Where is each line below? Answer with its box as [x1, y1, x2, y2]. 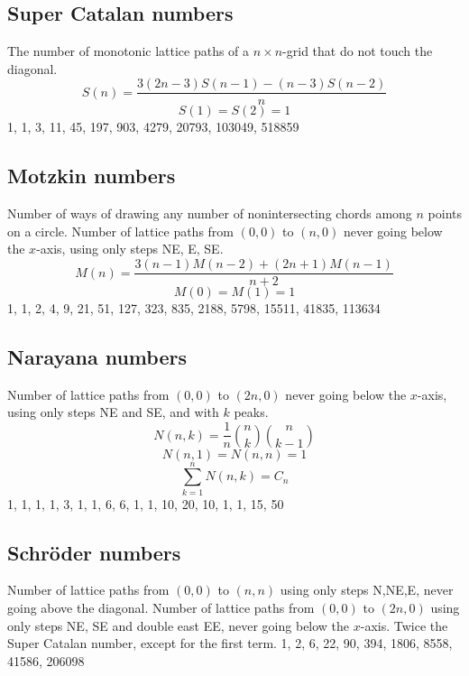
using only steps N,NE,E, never [280, 580, 454, 599]
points [428, 204, 462, 223]
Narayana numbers [7, 343, 187, 371]
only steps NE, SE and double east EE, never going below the [7, 616, 350, 634]
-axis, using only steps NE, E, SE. [36, 239, 224, 258]
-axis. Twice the [360, 616, 448, 634]
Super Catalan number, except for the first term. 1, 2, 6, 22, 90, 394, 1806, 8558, [7, 634, 453, 653]
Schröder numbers [7, 538, 181, 566]
